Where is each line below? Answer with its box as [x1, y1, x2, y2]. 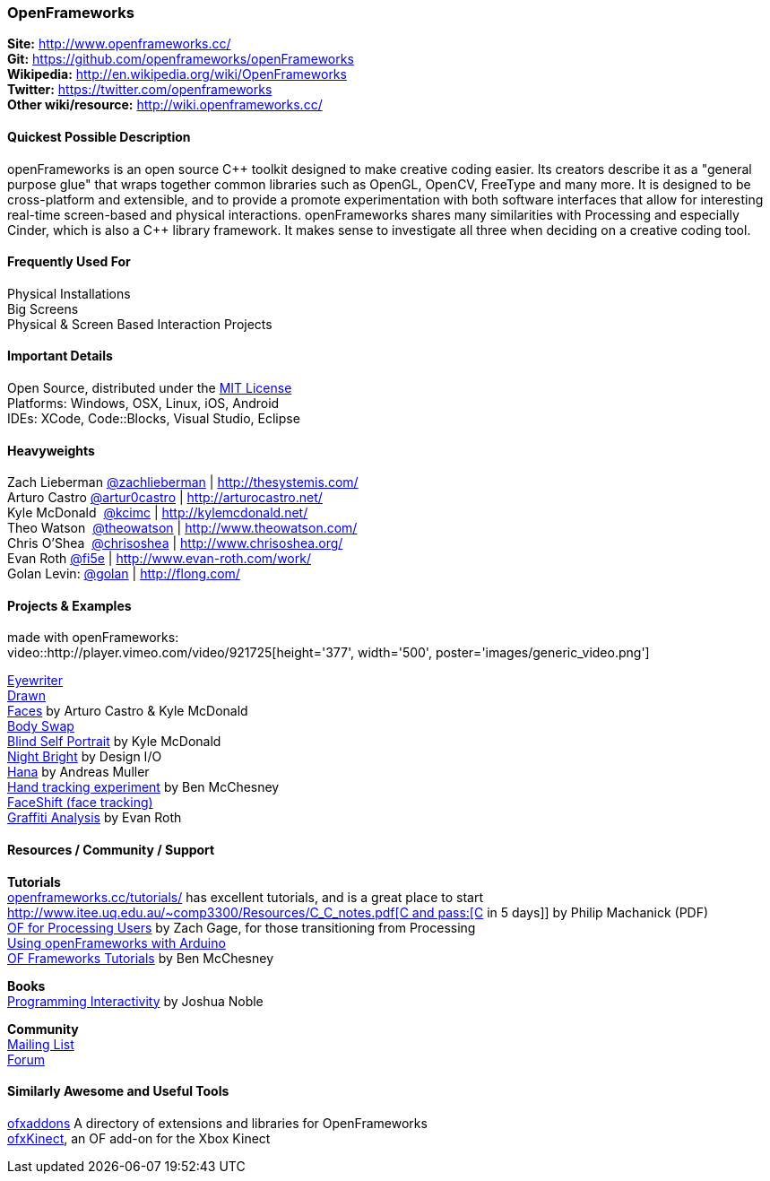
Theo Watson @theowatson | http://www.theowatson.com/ [7, 520, 358, 536]
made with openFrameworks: [7, 630, 179, 646]
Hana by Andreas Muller [7, 764, 150, 780]
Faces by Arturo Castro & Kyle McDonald [7, 703, 248, 719]
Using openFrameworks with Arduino [7, 934, 226, 951]
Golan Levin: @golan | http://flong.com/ [7, 566, 240, 582]
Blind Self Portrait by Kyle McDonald [7, 734, 221, 750]
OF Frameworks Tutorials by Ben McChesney [7, 950, 274, 966]
